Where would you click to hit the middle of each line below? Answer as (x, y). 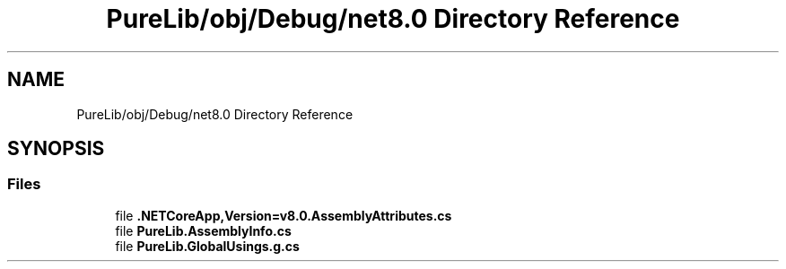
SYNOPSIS (56, 149)
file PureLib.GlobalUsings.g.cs (207, 246)
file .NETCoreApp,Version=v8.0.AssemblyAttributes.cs (284, 215)
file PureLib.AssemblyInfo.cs (203, 230)
